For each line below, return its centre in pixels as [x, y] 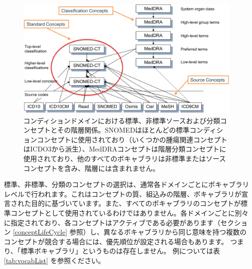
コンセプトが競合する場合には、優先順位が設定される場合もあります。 [116, 241]
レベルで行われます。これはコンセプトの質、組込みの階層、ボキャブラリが [123, 193]
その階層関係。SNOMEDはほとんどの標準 [123, 130]
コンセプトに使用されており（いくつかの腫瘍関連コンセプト [132, 139]
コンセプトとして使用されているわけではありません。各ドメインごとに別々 [129, 213]
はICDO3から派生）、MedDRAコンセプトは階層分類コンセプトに [125, 149]
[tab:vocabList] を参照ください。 [54, 260]
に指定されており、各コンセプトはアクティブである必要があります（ [112, 222]
